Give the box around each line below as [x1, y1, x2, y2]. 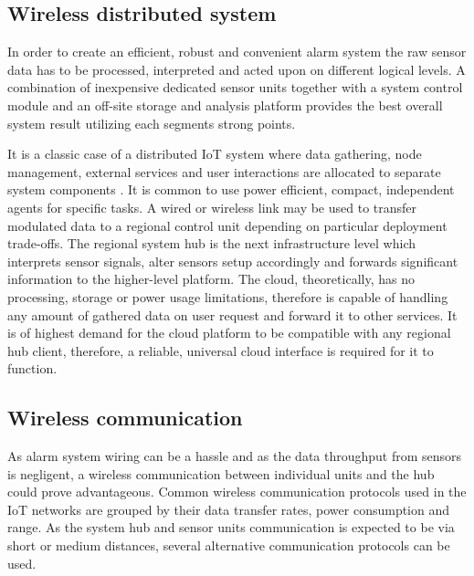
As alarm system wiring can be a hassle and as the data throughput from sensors [7, 446, 462, 466]
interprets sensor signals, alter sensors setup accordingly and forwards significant [7, 251, 458, 270]
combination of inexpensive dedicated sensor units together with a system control [7, 78, 463, 97]
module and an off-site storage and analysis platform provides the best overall [7, 95, 443, 114]
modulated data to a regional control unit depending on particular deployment [7, 215, 448, 235]
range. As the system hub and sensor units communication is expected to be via [7, 518, 455, 537]
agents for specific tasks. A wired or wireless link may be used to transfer [7, 197, 417, 216]
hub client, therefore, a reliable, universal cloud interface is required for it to [7, 340, 434, 360]
